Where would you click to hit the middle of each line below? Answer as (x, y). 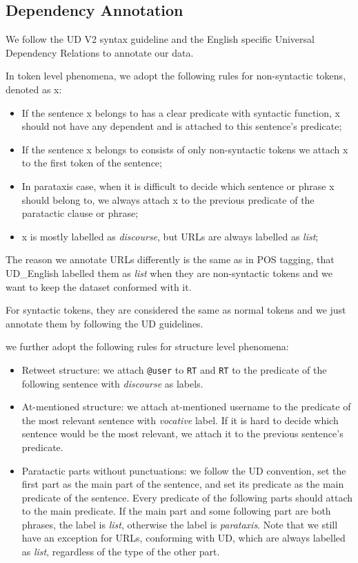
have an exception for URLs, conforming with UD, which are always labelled (183, 538)
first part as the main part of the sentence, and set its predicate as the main (183, 484)
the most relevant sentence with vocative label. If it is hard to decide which (180, 420)
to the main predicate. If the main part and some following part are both (176, 511)
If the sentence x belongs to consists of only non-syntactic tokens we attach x (185, 149)
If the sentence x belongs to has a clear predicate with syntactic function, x (181, 112)
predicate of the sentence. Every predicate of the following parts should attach (187, 497)
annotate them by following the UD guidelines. (105, 323)
